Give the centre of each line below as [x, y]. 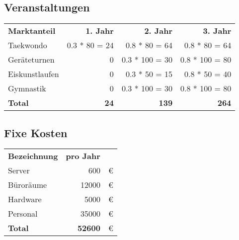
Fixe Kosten [36, 132]
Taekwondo [28, 45]
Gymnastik [27, 88]
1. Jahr [100, 31]
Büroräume [28, 185]
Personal [23, 214]
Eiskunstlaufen [34, 74]
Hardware [25, 199]
